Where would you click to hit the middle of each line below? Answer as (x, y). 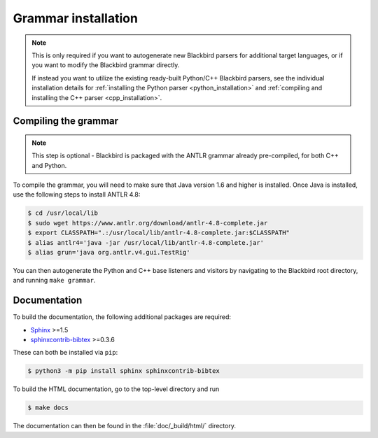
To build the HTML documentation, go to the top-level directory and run (116, 389)
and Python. (49, 165)
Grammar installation (75, 18)
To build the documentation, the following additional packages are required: (122, 317)
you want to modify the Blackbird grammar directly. (106, 65)
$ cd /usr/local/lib (63, 213)
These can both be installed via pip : (65, 353)
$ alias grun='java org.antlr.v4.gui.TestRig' (109, 253)
